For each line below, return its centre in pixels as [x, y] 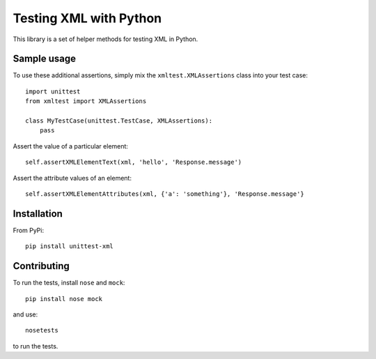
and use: [25, 314]
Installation [38, 214]
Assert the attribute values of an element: [72, 178]
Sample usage [45, 59]
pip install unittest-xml [70, 246]
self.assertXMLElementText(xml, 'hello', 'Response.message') [134, 162]
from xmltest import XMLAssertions [86, 101]
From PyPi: [29, 230]
